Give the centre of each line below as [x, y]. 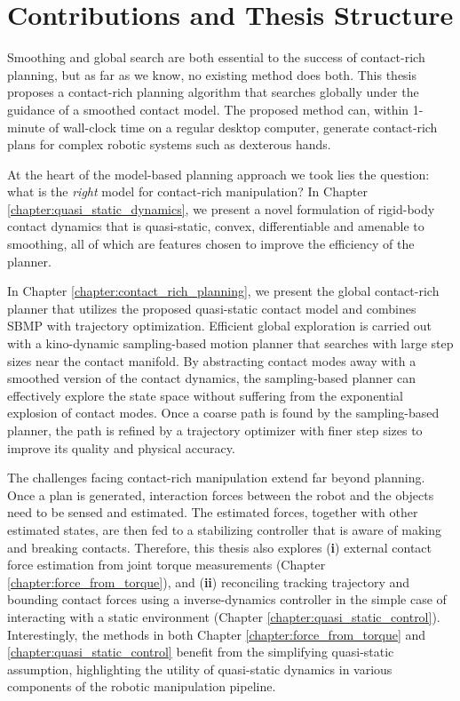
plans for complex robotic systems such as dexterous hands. [169, 144]
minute [26, 127]
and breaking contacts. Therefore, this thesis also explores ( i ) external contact [219, 547]
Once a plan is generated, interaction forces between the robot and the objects [221, 494]
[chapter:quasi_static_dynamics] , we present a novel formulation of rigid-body [221, 208]
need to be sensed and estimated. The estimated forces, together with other [213, 512]
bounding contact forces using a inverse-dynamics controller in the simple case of [227, 599]
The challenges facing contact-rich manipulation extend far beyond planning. [216, 478]
